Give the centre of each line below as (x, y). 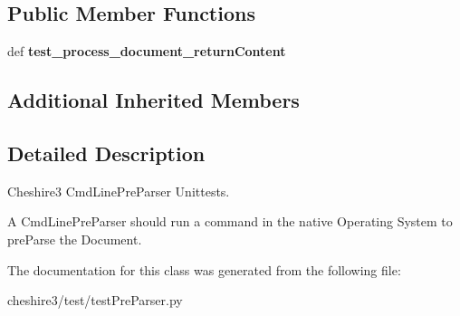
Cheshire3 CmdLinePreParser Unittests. (119, 191)
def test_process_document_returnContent (147, 51)
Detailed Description (106, 153)
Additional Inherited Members (153, 100)
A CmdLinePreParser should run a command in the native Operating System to (230, 221)
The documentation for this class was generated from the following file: (204, 269)
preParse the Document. (75, 239)
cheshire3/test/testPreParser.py (95, 300)
